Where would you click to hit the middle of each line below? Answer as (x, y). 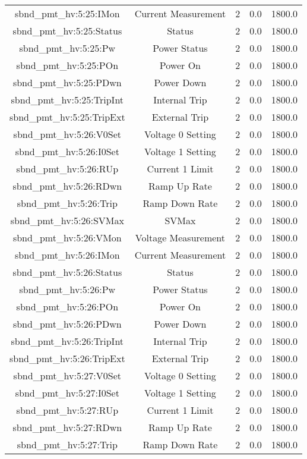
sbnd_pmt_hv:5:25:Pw (67, 48)
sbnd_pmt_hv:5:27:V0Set (67, 375)
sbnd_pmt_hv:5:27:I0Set (67, 393)
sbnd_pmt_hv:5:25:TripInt (67, 100)
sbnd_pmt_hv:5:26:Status (67, 272)
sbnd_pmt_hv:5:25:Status (67, 31)
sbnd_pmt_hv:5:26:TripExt (67, 358)
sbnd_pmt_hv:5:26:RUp (67, 169)
